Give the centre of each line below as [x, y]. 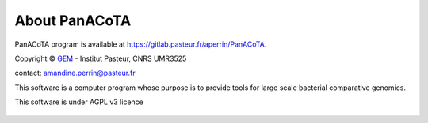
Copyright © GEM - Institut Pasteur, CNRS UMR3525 [101, 58]
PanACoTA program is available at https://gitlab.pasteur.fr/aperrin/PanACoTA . [141, 44]
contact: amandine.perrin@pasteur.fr [75, 73]
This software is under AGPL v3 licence [79, 102]
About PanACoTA [73, 20]
